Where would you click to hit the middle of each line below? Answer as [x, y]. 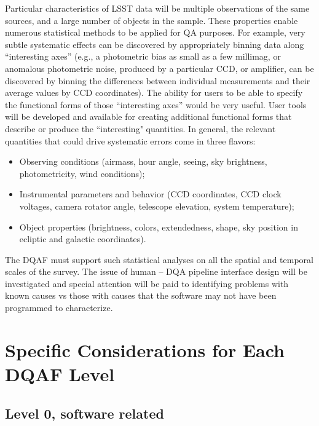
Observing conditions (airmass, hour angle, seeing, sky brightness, [143, 161]
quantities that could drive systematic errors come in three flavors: [130, 140]
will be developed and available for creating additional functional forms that [148, 116]
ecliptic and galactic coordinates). [83, 239]
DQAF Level [60, 374]
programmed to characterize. [59, 308]
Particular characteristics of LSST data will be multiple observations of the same [157, 8]
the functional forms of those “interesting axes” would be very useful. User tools [156, 104]
